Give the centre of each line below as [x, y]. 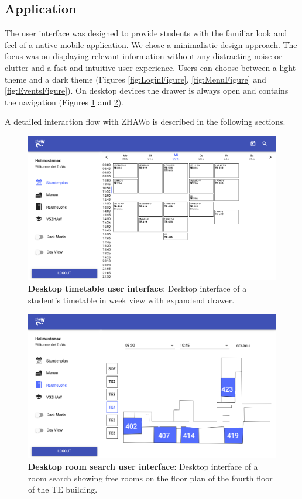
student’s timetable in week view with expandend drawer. [131, 300]
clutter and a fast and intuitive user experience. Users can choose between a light [150, 67]
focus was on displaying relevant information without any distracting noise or [143, 56]
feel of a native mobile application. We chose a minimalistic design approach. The [151, 44]
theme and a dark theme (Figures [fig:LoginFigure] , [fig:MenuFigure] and [135, 79]
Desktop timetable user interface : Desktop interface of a [138, 288]
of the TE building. [63, 489]
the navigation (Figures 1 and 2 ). [64, 102]
